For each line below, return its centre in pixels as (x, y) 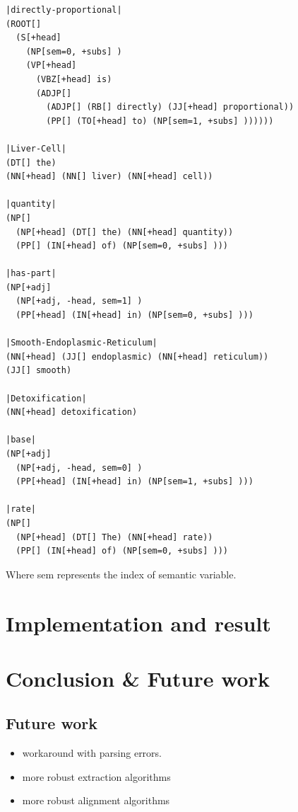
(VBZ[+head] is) (74, 79)
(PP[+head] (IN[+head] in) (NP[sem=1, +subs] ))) (135, 482)
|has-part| (31, 274)
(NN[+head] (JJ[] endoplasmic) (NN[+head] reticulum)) (137, 356)
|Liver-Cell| (36, 148)
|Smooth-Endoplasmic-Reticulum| (82, 343)
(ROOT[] (24, 24)
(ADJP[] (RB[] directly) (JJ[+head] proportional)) (170, 107)
